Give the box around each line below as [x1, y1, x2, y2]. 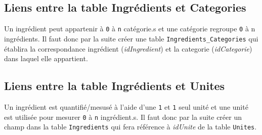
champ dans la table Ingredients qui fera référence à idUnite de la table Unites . [4, 121, 257, 132]
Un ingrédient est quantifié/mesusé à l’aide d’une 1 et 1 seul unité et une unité [4, 101, 248, 112]
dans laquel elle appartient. [4, 53, 88, 64]
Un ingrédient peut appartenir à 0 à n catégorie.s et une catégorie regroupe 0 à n [4, 23, 255, 34]
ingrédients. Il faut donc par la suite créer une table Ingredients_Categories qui [4, 33, 258, 43]
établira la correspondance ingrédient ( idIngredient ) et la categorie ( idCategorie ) [4, 43, 252, 54]
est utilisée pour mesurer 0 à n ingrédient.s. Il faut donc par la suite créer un [4, 111, 242, 122]
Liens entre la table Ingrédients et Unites [4, 78, 225, 94]
